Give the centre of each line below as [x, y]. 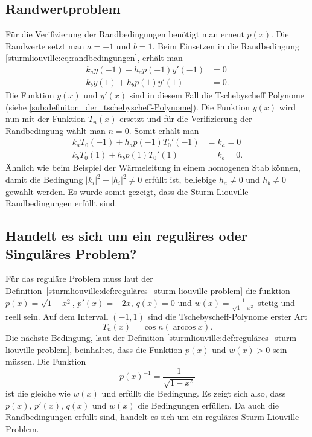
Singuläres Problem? [71, 253]
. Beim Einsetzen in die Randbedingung [226, 46]
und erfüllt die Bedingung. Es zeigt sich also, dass [194, 393]
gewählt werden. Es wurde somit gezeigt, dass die [97, 191]
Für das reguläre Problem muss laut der [79, 279]
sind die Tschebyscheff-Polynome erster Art [228, 317]
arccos [184, 327]
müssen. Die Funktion [46, 361]
